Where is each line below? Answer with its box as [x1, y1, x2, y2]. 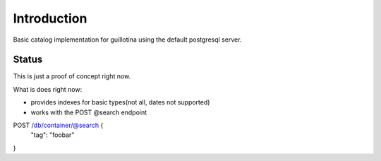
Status [13, 54, 43, 66]
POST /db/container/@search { [13, 121, 104, 130]
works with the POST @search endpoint [30, 108, 147, 117]
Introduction [13, 11, 87, 26]
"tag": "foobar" [30, 131, 75, 139]
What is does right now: [13, 85, 83, 93]
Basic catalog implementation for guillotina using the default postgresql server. [13, 35, 242, 44]
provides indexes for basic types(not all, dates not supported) [30, 98, 210, 107]
